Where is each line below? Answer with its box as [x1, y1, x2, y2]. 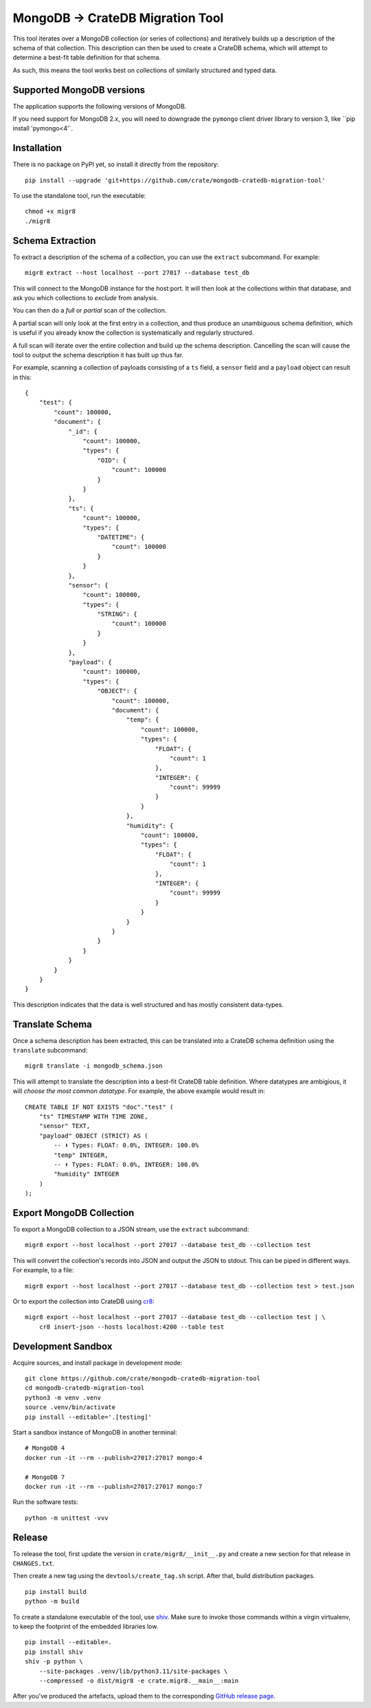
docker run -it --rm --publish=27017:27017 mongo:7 [25, 1483, 203, 1490]
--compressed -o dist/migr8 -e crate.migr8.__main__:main [38, 1676, 239, 1685]
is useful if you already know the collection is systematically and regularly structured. [12, 328, 254, 337]
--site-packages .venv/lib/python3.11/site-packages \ [38, 1667, 228, 1675]
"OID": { [97, 456, 127, 464]
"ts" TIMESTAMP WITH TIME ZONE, [38, 1112, 148, 1120]
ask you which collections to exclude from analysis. [12, 293, 159, 302]
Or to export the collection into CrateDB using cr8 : [12, 1297, 155, 1305]
